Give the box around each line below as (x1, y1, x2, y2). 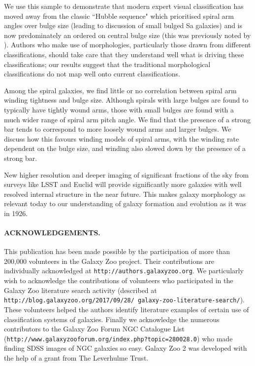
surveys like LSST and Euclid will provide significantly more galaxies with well (4, 179, 242, 189)
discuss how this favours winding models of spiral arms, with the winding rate (4, 133, 239, 144)
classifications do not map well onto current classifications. (4, 69, 180, 79)
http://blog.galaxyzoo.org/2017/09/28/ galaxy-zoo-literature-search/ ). (4, 294, 245, 305)
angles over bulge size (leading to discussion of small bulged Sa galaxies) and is (4, 20, 243, 31)
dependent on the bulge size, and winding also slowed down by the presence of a (4, 143, 246, 153)
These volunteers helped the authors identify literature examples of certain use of (4, 304, 249, 314)
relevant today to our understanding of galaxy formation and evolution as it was (4, 198, 246, 209)
